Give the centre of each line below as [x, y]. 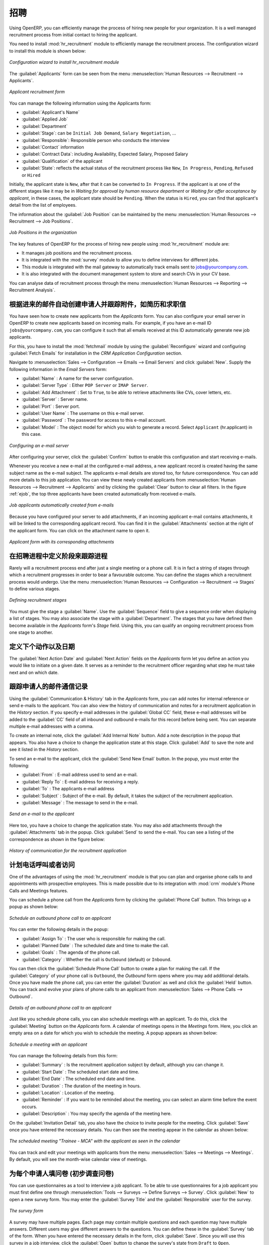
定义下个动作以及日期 [42, 647]
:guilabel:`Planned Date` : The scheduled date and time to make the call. [95, 945]
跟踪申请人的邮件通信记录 [49, 686]
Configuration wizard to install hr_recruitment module [64, 62]
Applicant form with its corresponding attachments [62, 542]
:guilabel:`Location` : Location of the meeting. [68, 1093]
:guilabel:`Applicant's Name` [51, 113]
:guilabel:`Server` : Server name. [55, 399]
